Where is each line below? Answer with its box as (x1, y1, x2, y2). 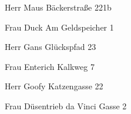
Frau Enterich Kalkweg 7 (5, 60, 95, 72)
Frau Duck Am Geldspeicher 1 (5, 21, 114, 33)
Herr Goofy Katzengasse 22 (5, 80, 103, 92)
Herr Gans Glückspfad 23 (5, 41, 96, 53)
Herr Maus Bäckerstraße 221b (5, 1, 112, 13)
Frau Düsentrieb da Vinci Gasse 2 (5, 99, 127, 112)
